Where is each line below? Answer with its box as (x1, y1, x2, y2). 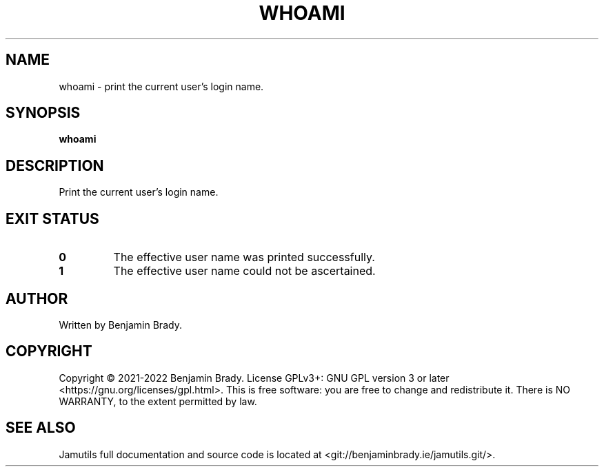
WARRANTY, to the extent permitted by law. (59, 395, 257, 407)
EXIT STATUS (6, 209, 99, 227)
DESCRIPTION (6, 156, 104, 174)
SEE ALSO (6, 419, 76, 437)
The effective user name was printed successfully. (113, 250, 375, 265)
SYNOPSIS (6, 104, 81, 122)
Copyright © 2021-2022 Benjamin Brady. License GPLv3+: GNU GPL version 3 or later (59, 371, 450, 384)
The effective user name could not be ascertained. (113, 264, 376, 278)
